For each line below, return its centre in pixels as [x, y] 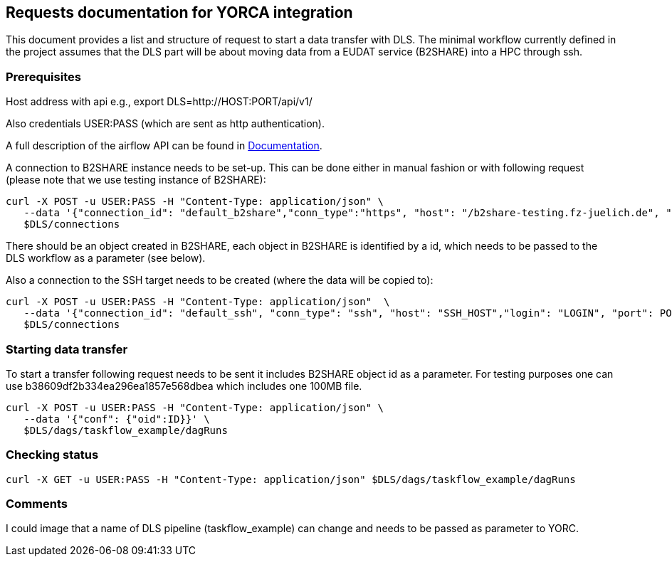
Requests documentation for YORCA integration [179, 12]
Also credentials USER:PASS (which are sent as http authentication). [165, 124]
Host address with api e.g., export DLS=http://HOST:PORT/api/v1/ [159, 102]
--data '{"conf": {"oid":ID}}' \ [117, 419]
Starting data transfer [67, 349]
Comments [37, 504]
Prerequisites [43, 76]
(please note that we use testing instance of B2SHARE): [136, 180]
